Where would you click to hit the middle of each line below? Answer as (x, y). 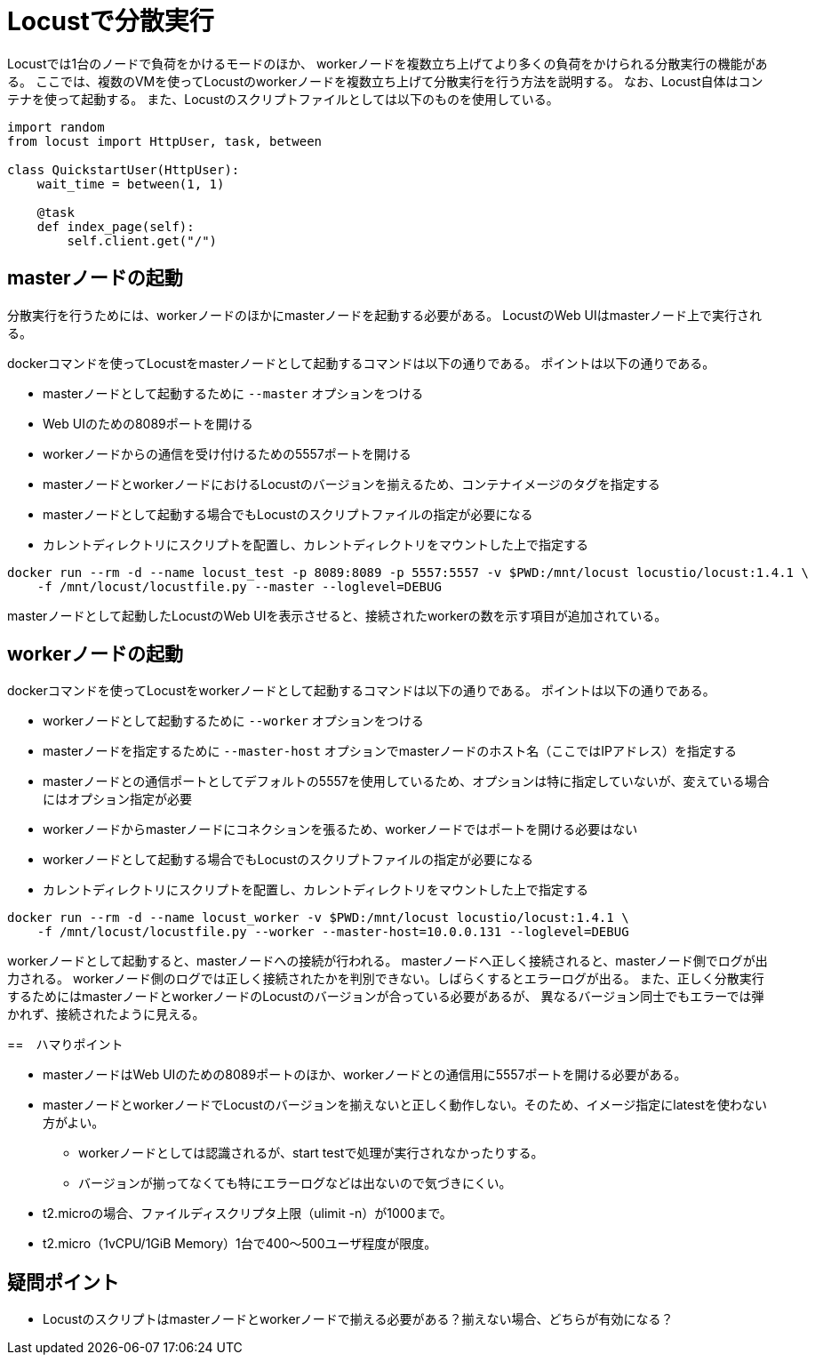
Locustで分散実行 (111, 21)
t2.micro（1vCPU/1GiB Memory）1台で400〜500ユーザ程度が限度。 (240, 1244)
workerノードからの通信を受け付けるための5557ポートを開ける (227, 453)
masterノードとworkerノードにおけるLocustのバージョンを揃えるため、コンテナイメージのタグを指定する (352, 484)
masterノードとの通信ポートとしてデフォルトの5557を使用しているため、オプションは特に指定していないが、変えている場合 (406, 781)
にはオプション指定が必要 (117, 799)
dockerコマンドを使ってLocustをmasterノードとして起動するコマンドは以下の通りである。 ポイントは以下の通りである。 (361, 363)
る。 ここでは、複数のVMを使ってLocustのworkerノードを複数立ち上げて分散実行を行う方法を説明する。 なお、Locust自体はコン (385, 81)
